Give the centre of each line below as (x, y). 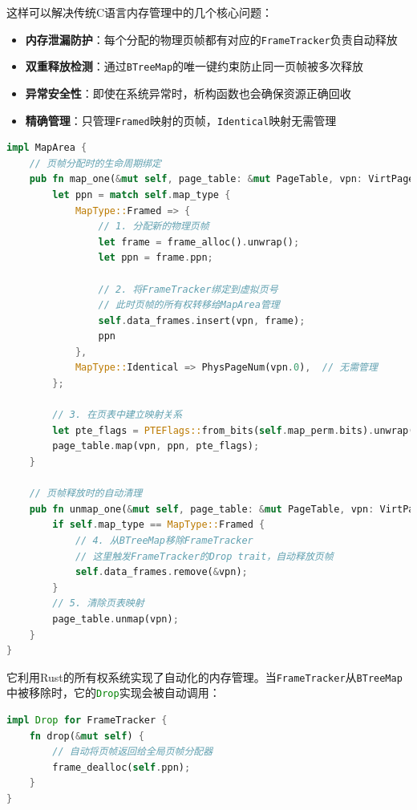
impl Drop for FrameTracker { (87, 721)
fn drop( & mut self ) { (87, 736)
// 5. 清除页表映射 (98, 603)
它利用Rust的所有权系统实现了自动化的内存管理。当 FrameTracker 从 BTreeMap (204, 676)
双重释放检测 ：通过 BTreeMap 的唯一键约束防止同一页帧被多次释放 (194, 66)
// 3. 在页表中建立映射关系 (117, 415)
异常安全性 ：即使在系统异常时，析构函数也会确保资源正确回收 (188, 93)
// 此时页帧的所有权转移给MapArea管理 (189, 305)
